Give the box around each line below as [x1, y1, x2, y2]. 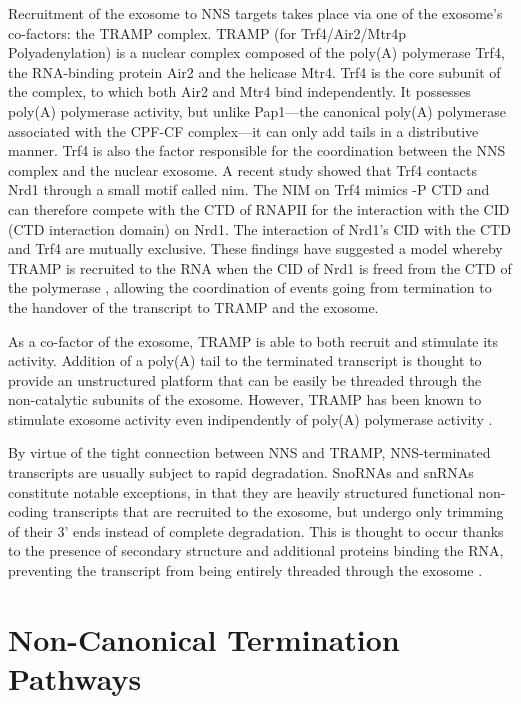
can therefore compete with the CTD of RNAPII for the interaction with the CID [8, 198, 510, 219]
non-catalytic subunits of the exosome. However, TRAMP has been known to [8, 389, 482, 410]
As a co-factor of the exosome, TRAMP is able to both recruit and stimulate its [8, 330, 499, 351]
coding [8, 501, 49, 522]
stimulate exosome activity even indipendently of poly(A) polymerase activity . [8, 408, 493, 429]
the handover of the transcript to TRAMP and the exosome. [8, 296, 379, 317]
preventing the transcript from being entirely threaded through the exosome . [8, 560, 483, 581]
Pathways [8, 658, 142, 698]
